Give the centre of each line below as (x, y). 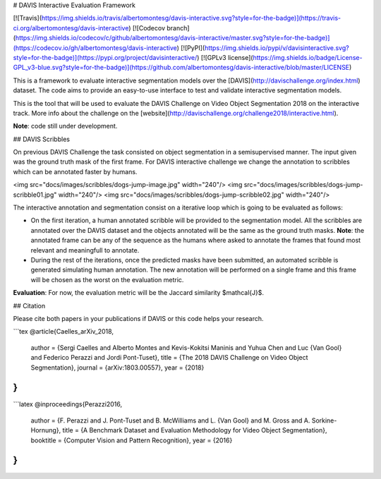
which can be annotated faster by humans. (75, 171)
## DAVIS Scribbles (42, 139)
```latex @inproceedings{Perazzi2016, (68, 404)
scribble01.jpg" (35, 195)
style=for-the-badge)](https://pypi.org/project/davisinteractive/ (105, 57)
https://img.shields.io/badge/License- (308, 57)
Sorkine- (324, 420)
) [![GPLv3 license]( (225, 57)
